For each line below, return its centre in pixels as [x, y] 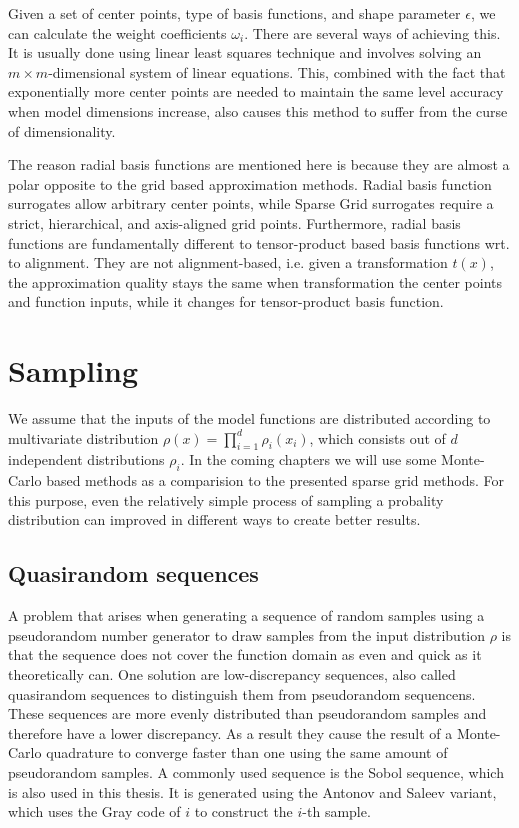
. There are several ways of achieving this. [372, 32]
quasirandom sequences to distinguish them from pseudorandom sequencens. [242, 693]
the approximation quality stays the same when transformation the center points [255, 281]
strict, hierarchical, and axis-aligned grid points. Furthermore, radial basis [234, 222]
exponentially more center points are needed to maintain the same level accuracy [256, 91]
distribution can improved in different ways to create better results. [214, 519]
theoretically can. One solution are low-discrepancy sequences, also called [232, 673]
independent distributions [86, 459]
